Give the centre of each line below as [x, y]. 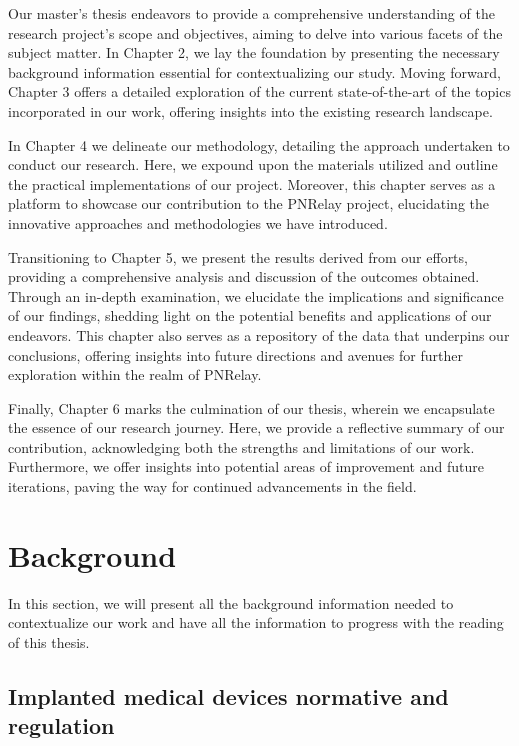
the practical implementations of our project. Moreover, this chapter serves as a [252, 183]
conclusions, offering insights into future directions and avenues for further [235, 354]
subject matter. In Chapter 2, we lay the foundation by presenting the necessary [254, 52]
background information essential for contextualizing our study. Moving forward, [254, 71]
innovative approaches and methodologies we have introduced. [198, 222]
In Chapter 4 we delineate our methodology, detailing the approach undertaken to [259, 144]
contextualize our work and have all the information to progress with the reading [256, 622]
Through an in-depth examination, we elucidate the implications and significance [256, 295]
